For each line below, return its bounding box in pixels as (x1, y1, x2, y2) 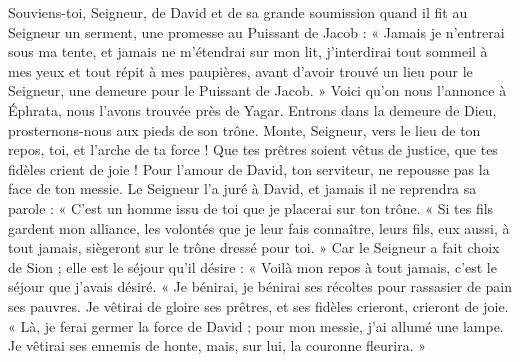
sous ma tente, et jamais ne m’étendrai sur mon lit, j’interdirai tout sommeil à (8, 41, 488, 62)
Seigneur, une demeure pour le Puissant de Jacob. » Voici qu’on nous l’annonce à (8, 80, 507, 101)
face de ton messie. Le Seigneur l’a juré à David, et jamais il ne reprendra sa (8, 178, 477, 199)
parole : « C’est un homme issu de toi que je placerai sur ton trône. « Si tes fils (8, 197, 494, 218)
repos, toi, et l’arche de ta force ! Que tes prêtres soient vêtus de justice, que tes (8, 139, 498, 160)
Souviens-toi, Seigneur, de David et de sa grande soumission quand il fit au (8, 2, 468, 22)
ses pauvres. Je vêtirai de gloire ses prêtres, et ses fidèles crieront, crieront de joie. (8, 295, 509, 316)
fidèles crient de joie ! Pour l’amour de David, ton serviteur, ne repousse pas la (8, 158, 490, 179)
